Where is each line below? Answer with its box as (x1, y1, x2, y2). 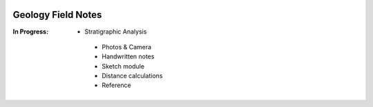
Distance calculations (102, 72, 163, 80)
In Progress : (12, 27, 48, 36)
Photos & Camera (102, 43, 152, 51)
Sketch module (102, 62, 145, 70)
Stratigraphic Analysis (84, 27, 147, 36)
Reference (102, 81, 131, 89)
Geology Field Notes (12, 9, 102, 21)
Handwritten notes (102, 52, 155, 61)
